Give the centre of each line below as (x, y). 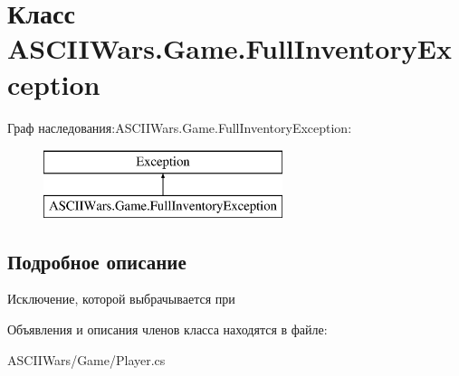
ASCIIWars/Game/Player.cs (86, 359)
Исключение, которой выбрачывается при (121, 299)
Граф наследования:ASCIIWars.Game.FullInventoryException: (180, 127)
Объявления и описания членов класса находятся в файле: (167, 329)
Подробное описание (97, 261)
